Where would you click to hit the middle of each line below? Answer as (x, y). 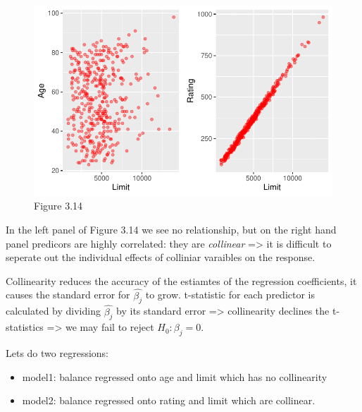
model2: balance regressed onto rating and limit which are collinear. (169, 400)
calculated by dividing (53, 311)
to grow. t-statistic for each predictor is (230, 295)
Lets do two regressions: (57, 353)
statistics (25, 327)
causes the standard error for (68, 295)
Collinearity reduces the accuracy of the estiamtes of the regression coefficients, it (181, 280)
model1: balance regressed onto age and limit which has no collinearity (175, 376)
